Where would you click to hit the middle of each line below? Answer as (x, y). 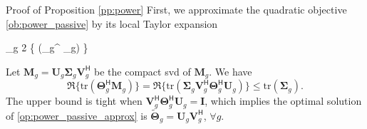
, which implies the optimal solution (283, 101)
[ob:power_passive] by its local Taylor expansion (112, 23)
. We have (231, 71)
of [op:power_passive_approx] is (77, 115)
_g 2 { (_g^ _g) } (47, 47)
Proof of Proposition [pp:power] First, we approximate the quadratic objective (176, 9)
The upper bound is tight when (74, 101)
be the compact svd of (143, 71)
